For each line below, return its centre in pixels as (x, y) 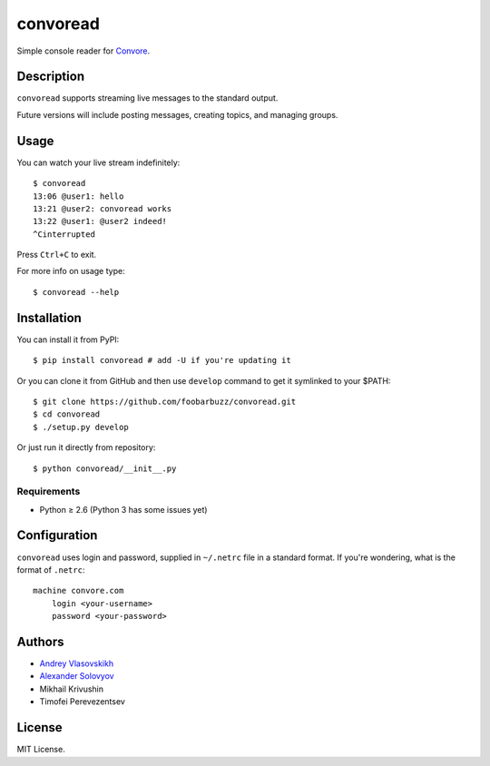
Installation (49, 318)
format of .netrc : (51, 570)
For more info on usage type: (71, 271)
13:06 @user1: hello (78, 196)
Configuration (57, 535)
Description (51, 77)
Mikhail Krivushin (72, 689)
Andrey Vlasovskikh (76, 663)
